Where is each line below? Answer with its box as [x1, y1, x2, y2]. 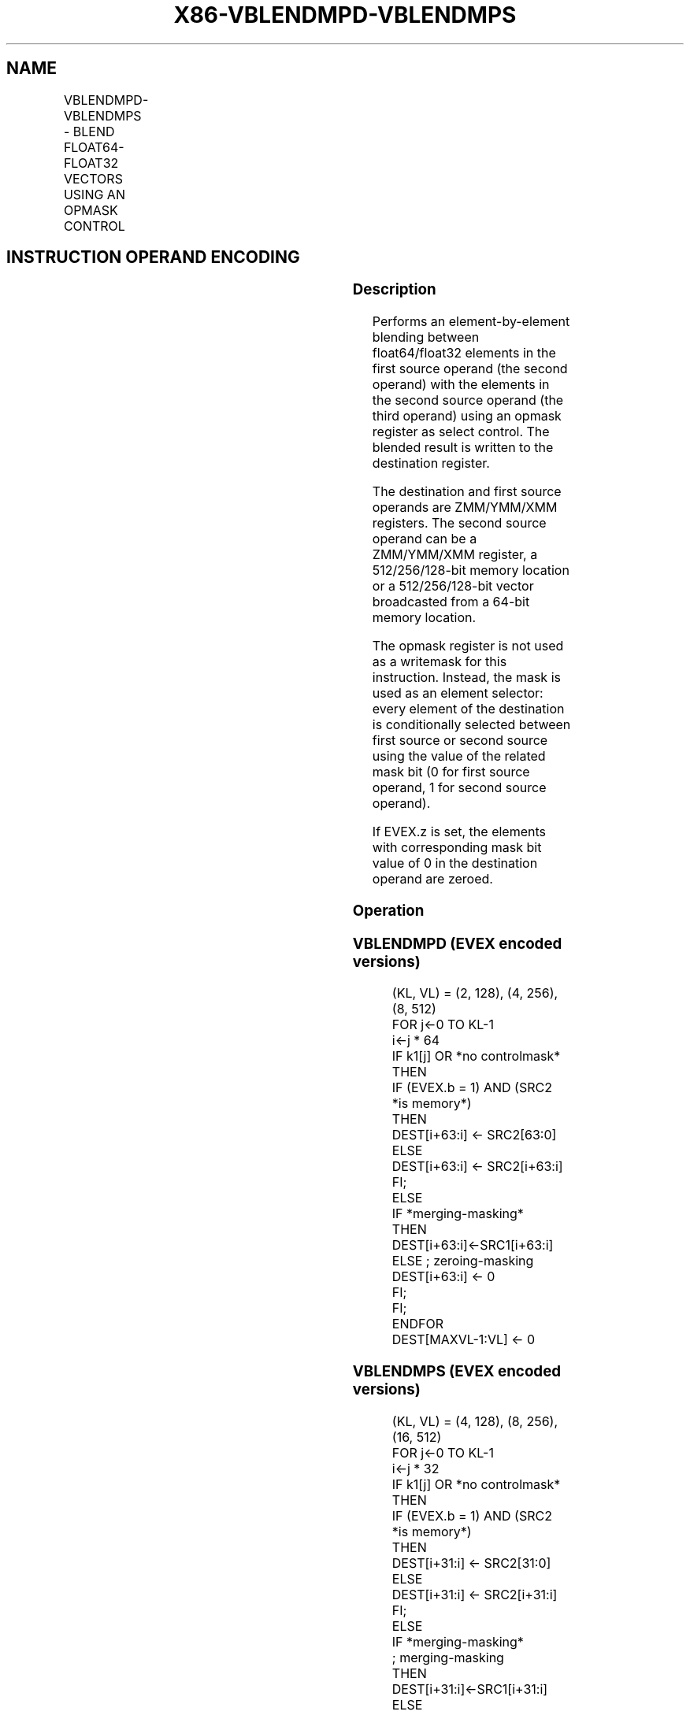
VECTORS [63, 170, 123, 187]
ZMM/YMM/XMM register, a [372, 546, 538, 563]
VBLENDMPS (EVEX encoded [352, 1362, 562, 1381]
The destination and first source [372, 483, 562, 500]
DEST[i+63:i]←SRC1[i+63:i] [391, 1237, 554, 1254]
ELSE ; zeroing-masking [391, 1253, 534, 1269]
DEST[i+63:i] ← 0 [391, 1269, 495, 1285]
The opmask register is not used [372, 638, 564, 654]
